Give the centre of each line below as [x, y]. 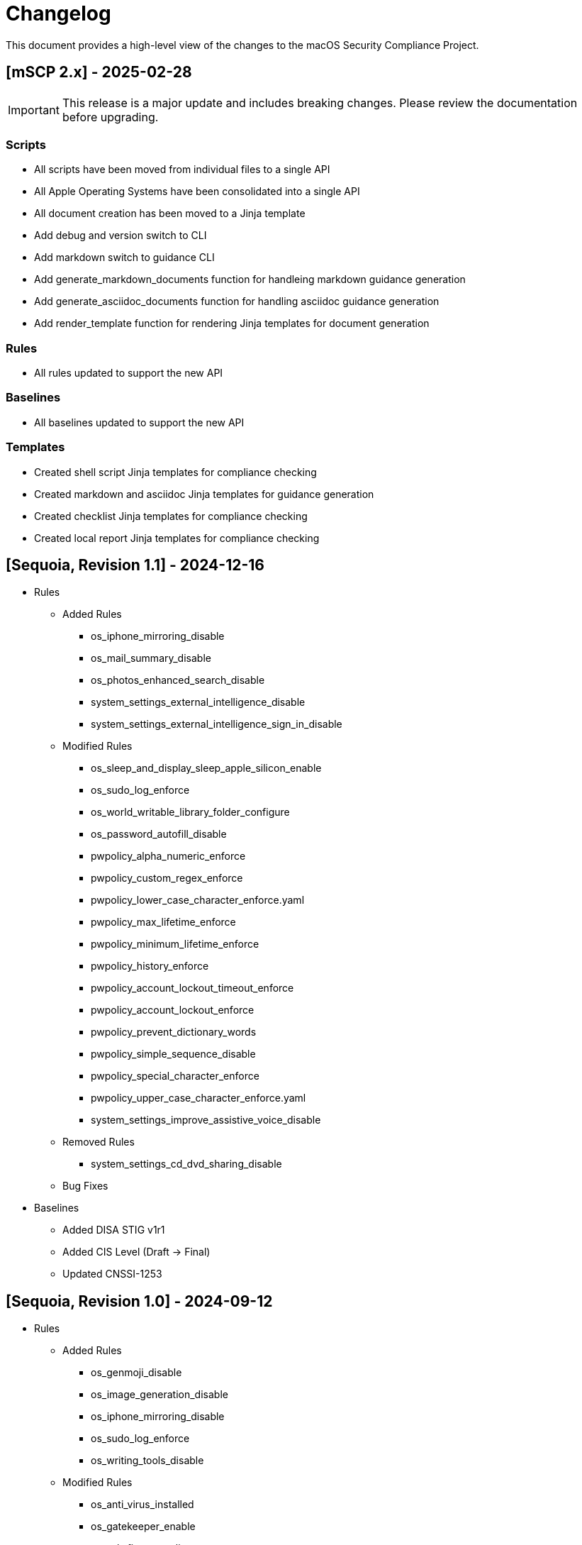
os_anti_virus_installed [142, 1505]
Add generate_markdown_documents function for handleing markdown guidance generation [250, 279]
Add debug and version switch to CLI [121, 236]
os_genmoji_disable [136, 1373]
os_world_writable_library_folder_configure [190, 812]
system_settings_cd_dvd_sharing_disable [186, 1164]
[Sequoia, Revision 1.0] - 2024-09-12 [139, 1301]
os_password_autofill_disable [159, 834]
